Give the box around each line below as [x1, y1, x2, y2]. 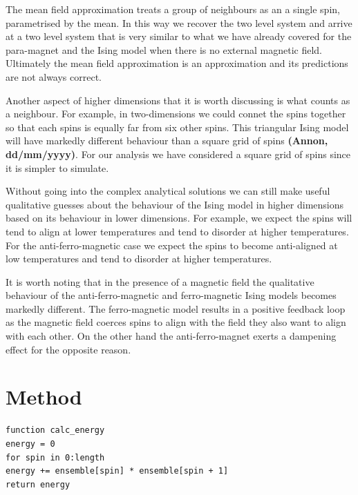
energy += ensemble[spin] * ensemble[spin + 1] [6, 466, 229, 476]
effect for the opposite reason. [6, 342, 131, 356]
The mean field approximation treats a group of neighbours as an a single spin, [6, 2, 340, 16]
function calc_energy [6, 425, 105, 436]
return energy [6, 479, 70, 489]
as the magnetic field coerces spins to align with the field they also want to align [6, 315, 346, 329]
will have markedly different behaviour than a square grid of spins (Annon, [6, 133, 328, 148]
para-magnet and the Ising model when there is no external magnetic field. [6, 42, 322, 57]
